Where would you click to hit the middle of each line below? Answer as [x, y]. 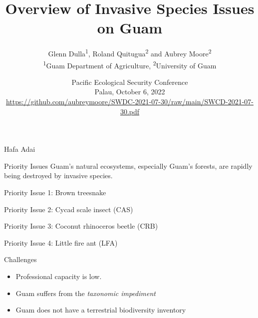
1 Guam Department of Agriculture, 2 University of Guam [130, 64]
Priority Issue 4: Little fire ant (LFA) [61, 242]
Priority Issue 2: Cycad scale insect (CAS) [69, 209]
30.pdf [130, 111]
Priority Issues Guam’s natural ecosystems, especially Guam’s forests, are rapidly [128, 165]
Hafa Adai [20, 149]
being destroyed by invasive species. [58, 175]
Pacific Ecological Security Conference [130, 82]
